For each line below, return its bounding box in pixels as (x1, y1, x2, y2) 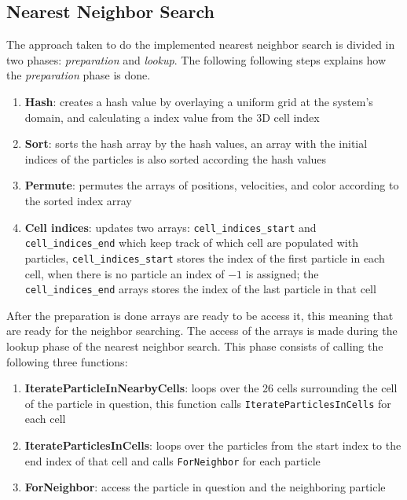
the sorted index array (24, 192, 132, 208)
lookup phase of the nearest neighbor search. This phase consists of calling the (6, 337, 383, 354)
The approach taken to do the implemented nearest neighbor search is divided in (6, 36, 395, 53)
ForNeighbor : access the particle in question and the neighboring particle (24, 479, 386, 495)
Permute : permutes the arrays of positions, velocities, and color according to (24, 177, 399, 193)
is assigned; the (245, 265, 319, 281)
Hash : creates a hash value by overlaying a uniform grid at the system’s (24, 93, 373, 109)
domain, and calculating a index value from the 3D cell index (24, 108, 320, 125)
